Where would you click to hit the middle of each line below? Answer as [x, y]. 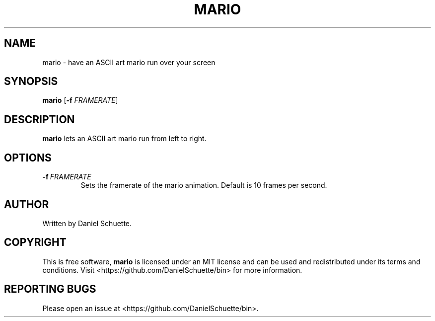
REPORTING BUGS [50, 289]
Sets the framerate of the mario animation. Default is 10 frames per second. [204, 185]
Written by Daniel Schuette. [87, 223]
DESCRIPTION [39, 119]
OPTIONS [28, 158]
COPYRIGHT [35, 242]
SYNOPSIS [31, 81]
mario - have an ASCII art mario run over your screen [129, 62]
